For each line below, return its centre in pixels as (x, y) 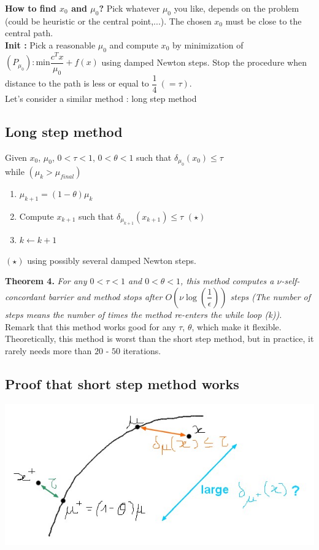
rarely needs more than (48, 350)
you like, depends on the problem (236, 8)
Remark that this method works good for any (90, 326)
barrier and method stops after (105, 296)
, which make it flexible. (236, 326)
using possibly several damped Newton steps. (112, 260)
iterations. (142, 350)
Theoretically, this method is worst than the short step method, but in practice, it (159, 339)
